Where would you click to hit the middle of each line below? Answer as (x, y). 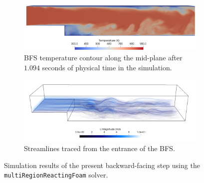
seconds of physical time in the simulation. (107, 67)
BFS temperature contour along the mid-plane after (103, 57)
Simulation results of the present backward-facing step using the (102, 165)
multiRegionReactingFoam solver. (56, 175)
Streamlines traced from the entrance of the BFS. (100, 148)
